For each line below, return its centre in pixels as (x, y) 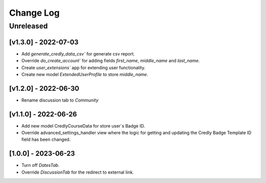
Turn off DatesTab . (40, 165)
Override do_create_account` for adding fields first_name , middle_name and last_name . (111, 61)
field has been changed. (46, 139)
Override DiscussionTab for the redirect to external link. (78, 172)
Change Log (34, 13)
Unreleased (28, 26)
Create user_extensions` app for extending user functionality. (83, 67)
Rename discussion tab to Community (60, 100)
